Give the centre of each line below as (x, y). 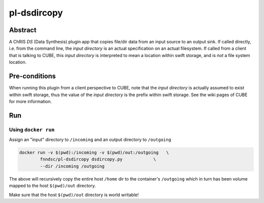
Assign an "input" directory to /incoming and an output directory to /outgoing (90, 140)
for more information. (31, 101)
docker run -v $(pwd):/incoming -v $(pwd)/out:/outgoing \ (94, 153)
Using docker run (32, 129)
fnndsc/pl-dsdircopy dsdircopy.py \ (98, 159)
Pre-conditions (33, 76)
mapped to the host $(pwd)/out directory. (53, 186)
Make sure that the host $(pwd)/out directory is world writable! (74, 195)
